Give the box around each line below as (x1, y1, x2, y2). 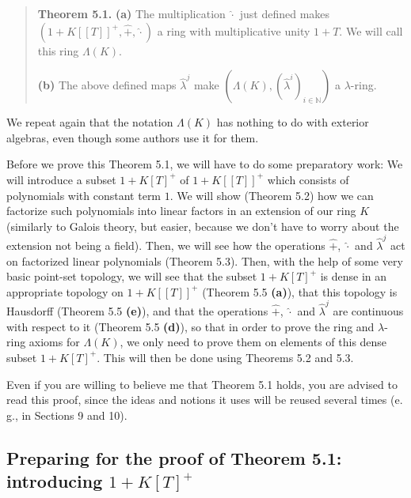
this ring (37, 42, 79, 58)
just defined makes (239, 6, 330, 21)
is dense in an (320, 268, 387, 285)
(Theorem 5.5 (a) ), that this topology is (202, 283, 398, 300)
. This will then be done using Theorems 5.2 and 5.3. (97, 349, 354, 365)
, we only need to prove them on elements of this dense (120, 334, 387, 350)
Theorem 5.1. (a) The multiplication (37, 6, 226, 21)
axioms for (29, 334, 80, 350)
